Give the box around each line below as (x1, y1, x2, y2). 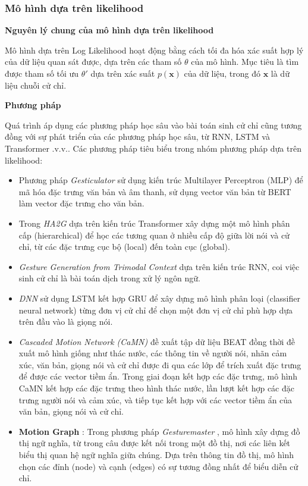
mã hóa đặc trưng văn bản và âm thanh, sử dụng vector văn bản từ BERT (18, 185, 291, 197)
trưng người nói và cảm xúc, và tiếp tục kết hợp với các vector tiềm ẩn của (18, 393, 293, 406)
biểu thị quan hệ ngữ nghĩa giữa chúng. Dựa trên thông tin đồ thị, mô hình (18, 449, 294, 461)
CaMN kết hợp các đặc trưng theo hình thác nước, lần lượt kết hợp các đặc (18, 382, 294, 394)
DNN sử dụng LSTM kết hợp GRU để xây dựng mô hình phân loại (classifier (18, 291, 300, 304)
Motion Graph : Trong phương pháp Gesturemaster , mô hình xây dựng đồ (18, 425, 300, 437)
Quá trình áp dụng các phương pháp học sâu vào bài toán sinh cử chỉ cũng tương (5, 118, 302, 131)
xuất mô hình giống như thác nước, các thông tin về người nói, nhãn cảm (18, 347, 287, 359)
